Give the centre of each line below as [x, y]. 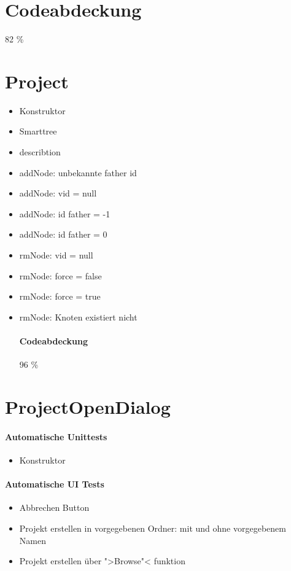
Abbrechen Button [54, 507]
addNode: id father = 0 [63, 234]
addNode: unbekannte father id [78, 172]
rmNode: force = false [60, 275]
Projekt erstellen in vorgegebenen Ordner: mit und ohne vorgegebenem [153, 528]
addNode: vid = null [58, 193]
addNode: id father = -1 [65, 213]
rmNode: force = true [60, 296]
